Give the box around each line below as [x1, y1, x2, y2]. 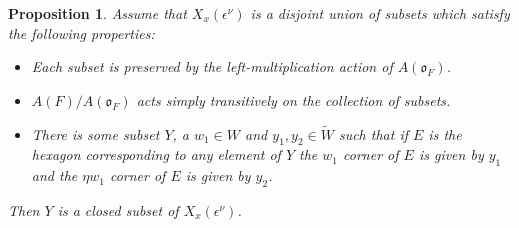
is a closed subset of [57, 199, 179, 220]
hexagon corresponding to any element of [31, 144, 281, 165]
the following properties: [8, 22, 155, 43]
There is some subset [31, 123, 160, 144]
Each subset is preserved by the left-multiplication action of [31, 56, 393, 77]
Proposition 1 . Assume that [8, 3, 187, 23]
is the [428, 123, 462, 144]
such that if [338, 123, 408, 144]
